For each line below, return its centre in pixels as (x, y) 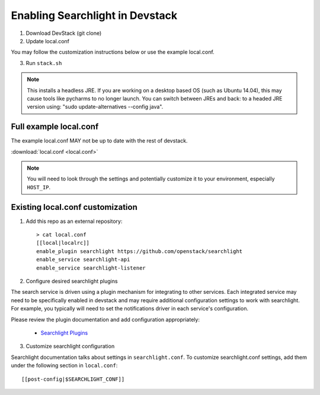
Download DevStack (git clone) (64, 33)
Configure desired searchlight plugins (72, 281)
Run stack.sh (44, 63)
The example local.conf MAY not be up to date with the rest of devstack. (99, 141)
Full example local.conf (55, 127)
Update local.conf (48, 41)
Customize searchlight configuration (70, 347)
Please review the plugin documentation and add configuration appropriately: (105, 319)
